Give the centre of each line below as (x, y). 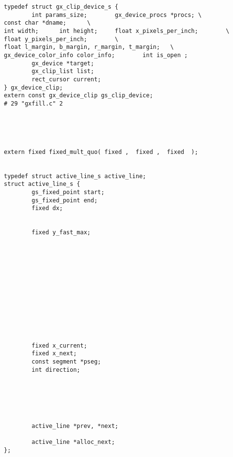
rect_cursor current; (66, 79)
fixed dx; (47, 208)
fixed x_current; (59, 345)
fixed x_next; (54, 354)
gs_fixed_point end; (65, 200)
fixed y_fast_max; (61, 233)
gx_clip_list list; (63, 71)
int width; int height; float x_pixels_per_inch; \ (117, 31)
